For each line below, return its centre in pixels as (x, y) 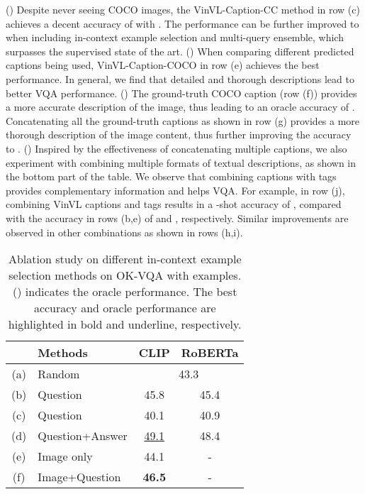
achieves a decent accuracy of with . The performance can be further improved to (182, 23)
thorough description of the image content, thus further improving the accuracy (179, 135)
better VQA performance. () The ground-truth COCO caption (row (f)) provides (181, 93)
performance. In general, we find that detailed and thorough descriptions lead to (180, 78)
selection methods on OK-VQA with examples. (125, 275)
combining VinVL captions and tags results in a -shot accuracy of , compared (174, 204)
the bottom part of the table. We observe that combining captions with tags (171, 176)
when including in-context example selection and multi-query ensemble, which (175, 37)
